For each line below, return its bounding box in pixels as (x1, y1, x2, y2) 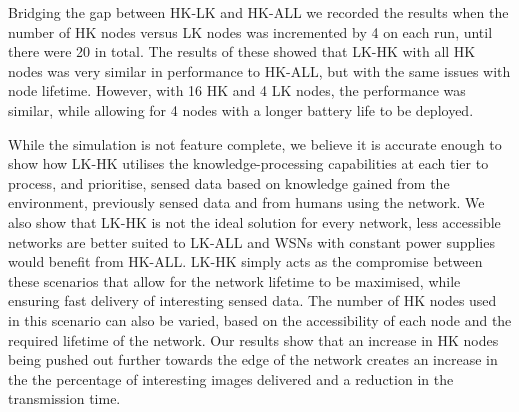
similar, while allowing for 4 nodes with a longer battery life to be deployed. (8, 99, 474, 120)
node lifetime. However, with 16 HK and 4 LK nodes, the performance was (8, 80, 466, 101)
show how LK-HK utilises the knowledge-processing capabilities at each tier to (8, 153, 489, 174)
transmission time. (8, 388, 121, 409)
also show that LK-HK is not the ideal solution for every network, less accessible (8, 211, 501, 232)
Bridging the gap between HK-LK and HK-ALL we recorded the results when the (8, 2, 509, 22)
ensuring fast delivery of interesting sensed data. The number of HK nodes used (8, 290, 497, 311)
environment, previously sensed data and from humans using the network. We (8, 192, 485, 213)
